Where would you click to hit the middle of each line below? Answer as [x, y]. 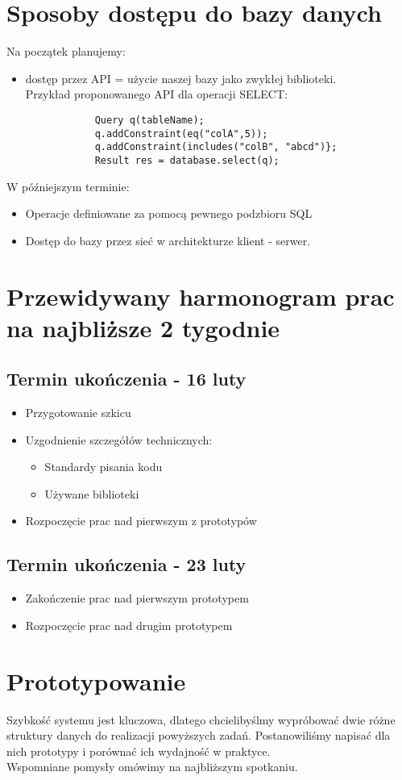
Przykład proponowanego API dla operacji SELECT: [156, 94]
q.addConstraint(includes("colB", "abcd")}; [216, 147]
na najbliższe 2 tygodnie [143, 327]
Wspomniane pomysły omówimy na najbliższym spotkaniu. [152, 767]
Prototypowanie [96, 680]
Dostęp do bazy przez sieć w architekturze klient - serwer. [168, 240]
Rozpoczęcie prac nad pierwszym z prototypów [141, 521]
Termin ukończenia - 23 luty [126, 564]
